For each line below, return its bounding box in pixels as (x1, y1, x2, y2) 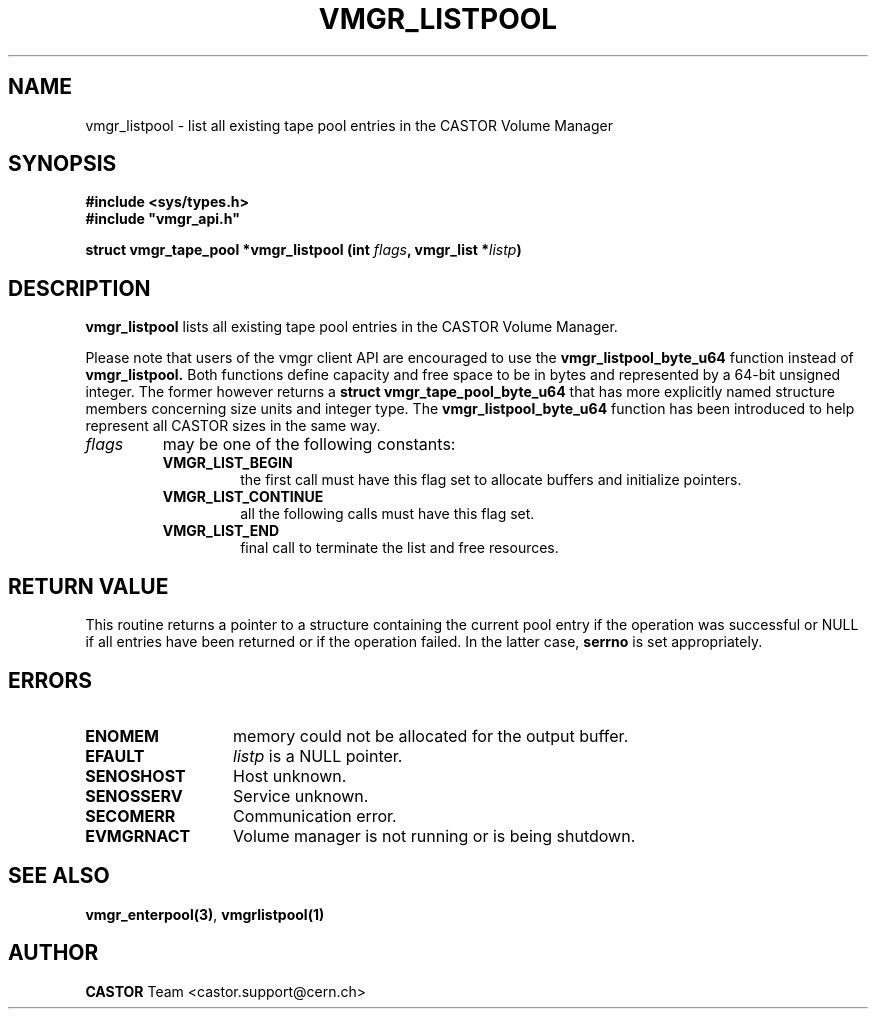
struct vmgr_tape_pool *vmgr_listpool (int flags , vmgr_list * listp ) (85, 241, 522, 259)
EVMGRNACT (85, 825, 191, 846)
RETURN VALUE (8, 573, 169, 599)
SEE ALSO (8, 863, 110, 889)
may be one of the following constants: (162, 434, 456, 455)
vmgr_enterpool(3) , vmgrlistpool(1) (85, 905, 325, 923)
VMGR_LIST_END (162, 522, 280, 540)
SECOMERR (85, 805, 176, 826)
